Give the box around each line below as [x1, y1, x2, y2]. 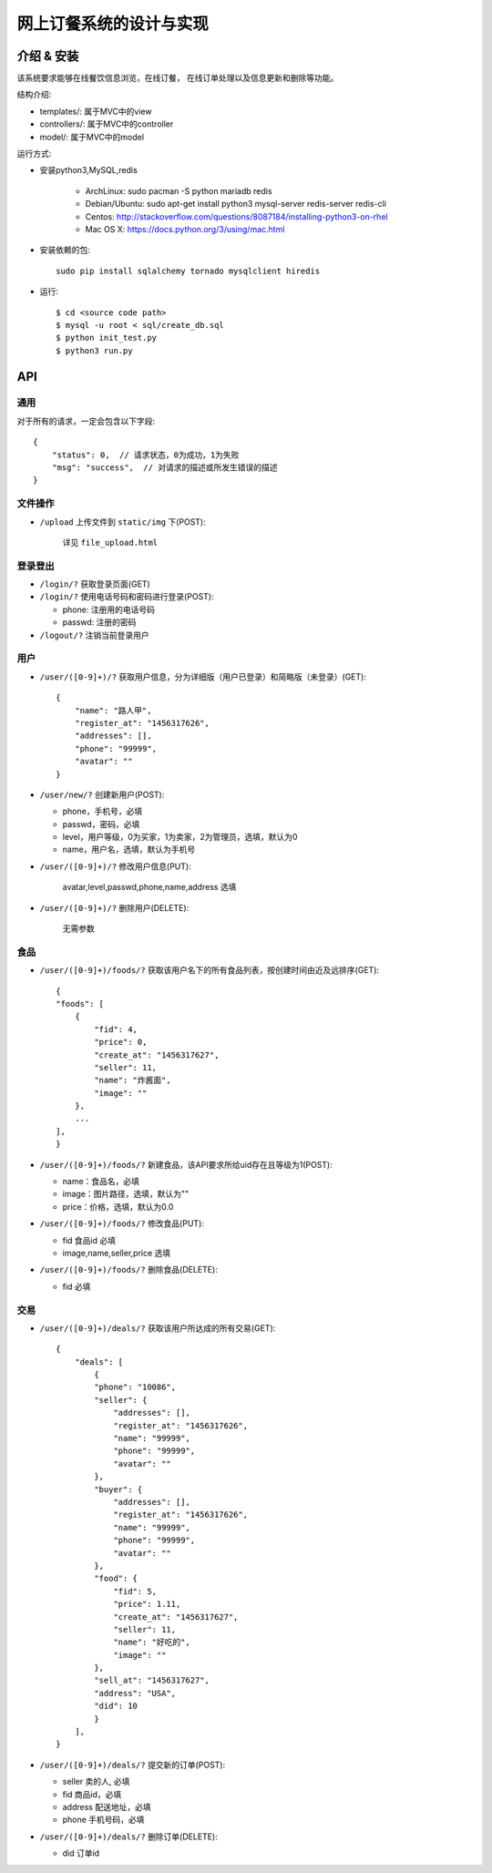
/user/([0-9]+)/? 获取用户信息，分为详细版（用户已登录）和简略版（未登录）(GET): [39, 670, 366, 682]
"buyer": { [94, 1484, 143, 1494]
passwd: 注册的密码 [62, 617, 137, 628]
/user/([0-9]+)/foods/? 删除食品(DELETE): [39, 1264, 218, 1275]
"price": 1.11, [113, 1599, 181, 1610]
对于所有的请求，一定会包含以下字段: [16, 415, 156, 426]
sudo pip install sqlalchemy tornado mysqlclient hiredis [56, 265, 321, 276]
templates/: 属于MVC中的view [39, 106, 152, 117]
